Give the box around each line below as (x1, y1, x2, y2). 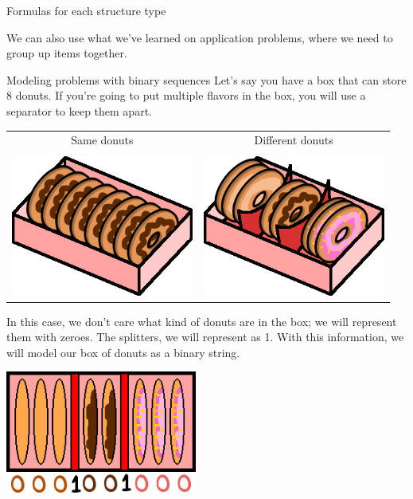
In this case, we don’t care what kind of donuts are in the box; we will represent (6, 312, 397, 329)
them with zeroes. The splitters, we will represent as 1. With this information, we (6, 328, 404, 345)
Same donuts (71, 132, 134, 148)
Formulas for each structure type (6, 2, 166, 18)
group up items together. (6, 45, 127, 61)
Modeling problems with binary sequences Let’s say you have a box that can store (6, 71, 407, 88)
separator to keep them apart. (6, 102, 152, 119)
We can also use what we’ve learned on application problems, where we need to (6, 29, 393, 45)
